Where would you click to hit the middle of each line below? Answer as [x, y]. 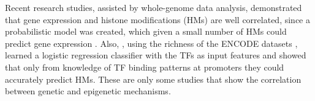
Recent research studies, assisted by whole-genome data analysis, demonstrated [154, 7]
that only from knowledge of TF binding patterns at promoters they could [145, 67]
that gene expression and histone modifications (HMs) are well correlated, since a [157, 19]
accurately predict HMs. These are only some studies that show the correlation [153, 79]
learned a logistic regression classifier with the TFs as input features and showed [156, 55]
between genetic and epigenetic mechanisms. [88, 91]
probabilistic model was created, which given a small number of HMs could [146, 31]
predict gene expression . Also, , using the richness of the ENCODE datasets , [151, 43]
